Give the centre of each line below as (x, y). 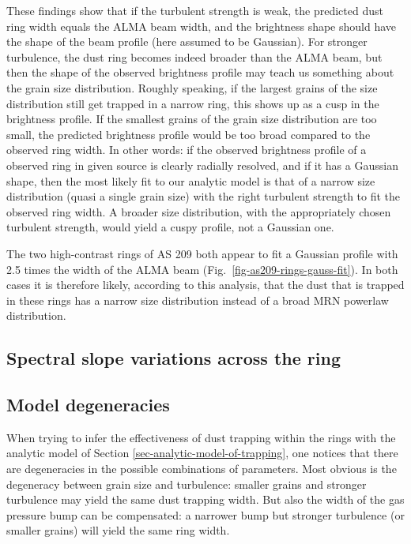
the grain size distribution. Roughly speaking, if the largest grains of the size (192, 87)
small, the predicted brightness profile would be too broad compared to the (189, 134)
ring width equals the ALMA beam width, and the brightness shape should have (202, 26)
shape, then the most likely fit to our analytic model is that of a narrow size (191, 180)
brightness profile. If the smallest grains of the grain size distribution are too (192, 119)
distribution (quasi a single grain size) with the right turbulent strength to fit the (204, 196)
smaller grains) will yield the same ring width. (118, 530)
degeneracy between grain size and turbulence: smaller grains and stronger (187, 484)
